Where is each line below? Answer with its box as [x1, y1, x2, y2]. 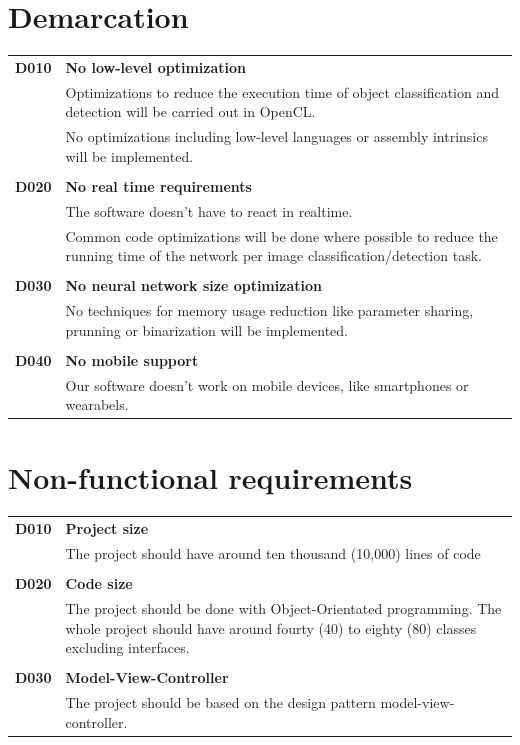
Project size [65, 518, 149, 539]
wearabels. [65, 394, 129, 415]
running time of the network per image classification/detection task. [65, 245, 482, 266]
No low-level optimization [65, 56, 246, 77]
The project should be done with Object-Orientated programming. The [65, 597, 502, 618]
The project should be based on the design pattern [65, 692, 376, 713]
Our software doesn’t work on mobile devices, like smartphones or [65, 374, 469, 395]
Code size [65, 573, 133, 594]
